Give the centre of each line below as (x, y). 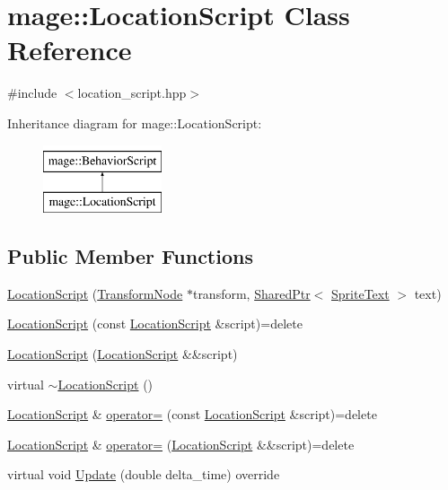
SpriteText (360, 293)
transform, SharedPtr (251, 293)
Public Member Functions (130, 256)
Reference (70, 50)
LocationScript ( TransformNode (95, 293)
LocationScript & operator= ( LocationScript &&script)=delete (181, 444)
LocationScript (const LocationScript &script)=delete (155, 324)
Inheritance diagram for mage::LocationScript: (135, 122)
